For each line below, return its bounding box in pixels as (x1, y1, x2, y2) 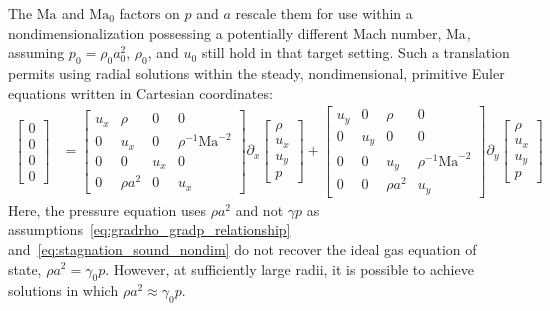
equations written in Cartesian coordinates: (8, 82, 273, 103)
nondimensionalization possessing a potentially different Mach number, (8, 22, 442, 43)
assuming (8, 42, 65, 63)
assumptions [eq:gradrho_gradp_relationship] (8, 219, 291, 240)
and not (235, 199, 284, 220)
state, (8, 258, 42, 279)
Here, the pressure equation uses (8, 199, 206, 220)
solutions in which (8, 280, 119, 301)
